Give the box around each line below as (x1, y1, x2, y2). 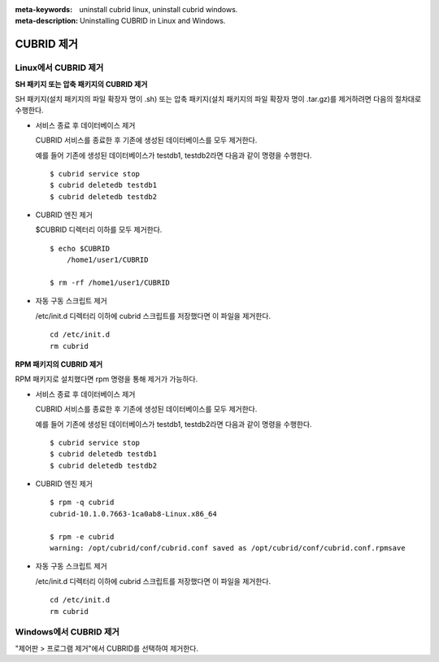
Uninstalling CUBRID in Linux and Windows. (80, 16, 226, 26)
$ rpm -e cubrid (50, 532, 115, 541)
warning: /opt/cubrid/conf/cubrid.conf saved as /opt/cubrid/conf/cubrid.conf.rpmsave (50, 543, 406, 553)
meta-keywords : (15, 5, 73, 14)
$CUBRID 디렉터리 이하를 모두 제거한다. (35, 224, 163, 235)
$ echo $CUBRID (50, 244, 111, 253)
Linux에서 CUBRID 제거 (15, 62, 104, 73)
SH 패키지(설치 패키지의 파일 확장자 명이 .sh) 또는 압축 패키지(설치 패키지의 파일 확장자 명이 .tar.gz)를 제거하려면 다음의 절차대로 (15, 94, 422, 103)
